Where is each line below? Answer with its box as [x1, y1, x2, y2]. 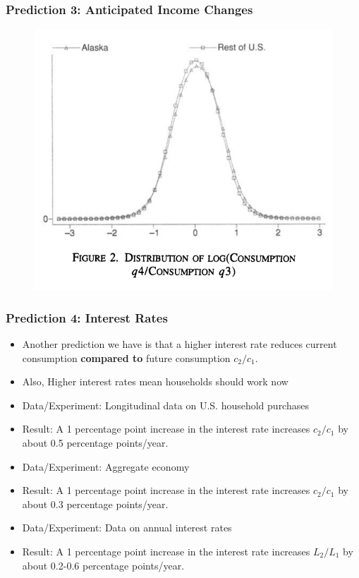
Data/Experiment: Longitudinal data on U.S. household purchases [22, 397, 309, 412]
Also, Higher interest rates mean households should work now [22, 374, 288, 389]
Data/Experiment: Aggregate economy [22, 459, 190, 474]
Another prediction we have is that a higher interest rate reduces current [22, 337, 337, 351]
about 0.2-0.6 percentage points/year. [22, 558, 185, 572]
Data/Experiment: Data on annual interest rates [22, 520, 232, 535]
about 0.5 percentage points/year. [22, 435, 169, 450]
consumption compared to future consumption [22, 350, 231, 365]
